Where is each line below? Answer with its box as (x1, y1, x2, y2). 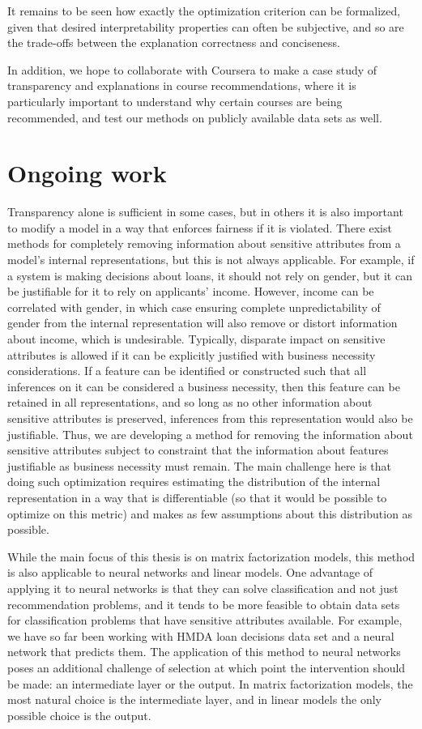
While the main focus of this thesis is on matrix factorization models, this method (7, 548, 416, 565)
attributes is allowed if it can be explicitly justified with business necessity (7, 346, 376, 363)
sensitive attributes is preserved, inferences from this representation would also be (7, 410, 413, 426)
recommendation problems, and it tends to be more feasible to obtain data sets (7, 595, 400, 612)
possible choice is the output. (7, 706, 151, 723)
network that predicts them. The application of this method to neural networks (7, 643, 401, 660)
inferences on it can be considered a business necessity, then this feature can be (7, 377, 400, 394)
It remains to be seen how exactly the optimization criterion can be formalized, (7, 2, 401, 19)
